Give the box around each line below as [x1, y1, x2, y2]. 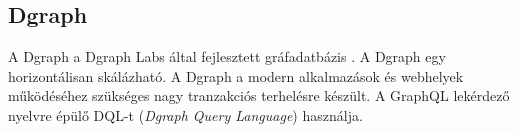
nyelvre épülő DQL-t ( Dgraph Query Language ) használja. [8, 104, 363, 125]
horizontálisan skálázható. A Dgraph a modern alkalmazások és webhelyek [8, 65, 464, 86]
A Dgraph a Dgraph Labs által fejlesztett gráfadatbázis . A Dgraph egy [8, 46, 446, 67]
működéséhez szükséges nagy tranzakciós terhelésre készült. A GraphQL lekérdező [8, 85, 510, 106]
